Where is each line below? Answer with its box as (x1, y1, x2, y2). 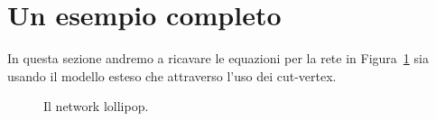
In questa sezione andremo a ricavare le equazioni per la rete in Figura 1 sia (7, 49, 429, 68)
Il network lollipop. (43, 97, 149, 116)
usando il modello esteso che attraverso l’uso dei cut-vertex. (7, 66, 337, 85)
